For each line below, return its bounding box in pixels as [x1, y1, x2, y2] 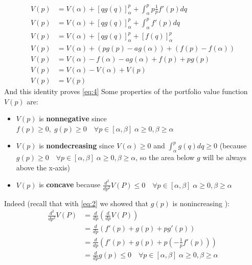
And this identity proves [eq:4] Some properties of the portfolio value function [4, 86, 248, 97]
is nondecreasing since [39, 140, 114, 151]
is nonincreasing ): [172, 197, 230, 208]
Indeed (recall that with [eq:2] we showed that [4, 197, 149, 208]
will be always [202, 152, 247, 163]
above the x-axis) [16, 162, 70, 172]
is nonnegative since [39, 113, 107, 124]
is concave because [39, 179, 101, 190]
